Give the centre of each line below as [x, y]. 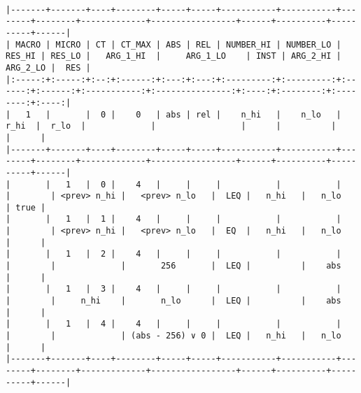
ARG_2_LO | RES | [48, 67]
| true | [26, 207]
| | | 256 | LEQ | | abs [174, 266]
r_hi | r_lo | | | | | [171, 126]
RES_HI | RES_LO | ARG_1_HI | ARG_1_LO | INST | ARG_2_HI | [174, 56]
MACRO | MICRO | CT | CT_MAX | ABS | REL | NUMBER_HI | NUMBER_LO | [178, 44]
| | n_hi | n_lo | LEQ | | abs [174, 301]
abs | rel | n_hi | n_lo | [254, 114]
